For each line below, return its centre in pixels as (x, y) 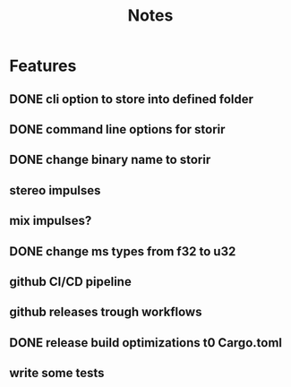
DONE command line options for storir (117, 129)
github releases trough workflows (106, 312)
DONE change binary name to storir (110, 160)
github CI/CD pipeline (70, 282)
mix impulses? (51, 221)
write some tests (57, 373)
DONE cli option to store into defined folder (131, 99)
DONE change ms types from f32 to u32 (123, 251)
